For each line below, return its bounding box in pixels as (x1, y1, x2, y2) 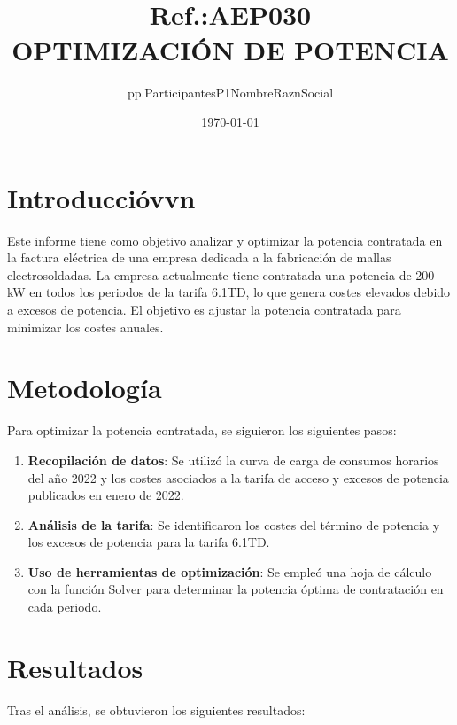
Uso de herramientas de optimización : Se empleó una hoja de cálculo (27, 562, 432, 581)
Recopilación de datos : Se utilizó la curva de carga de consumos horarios (27, 450, 439, 469)
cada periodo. (27, 597, 102, 616)
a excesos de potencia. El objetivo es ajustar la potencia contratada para (7, 300, 401, 318)
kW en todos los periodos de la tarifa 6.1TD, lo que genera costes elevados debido (7, 283, 451, 301)
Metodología (7, 370, 162, 406)
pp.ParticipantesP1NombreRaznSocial (127, 82, 334, 101)
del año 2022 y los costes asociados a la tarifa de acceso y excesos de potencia (27, 468, 449, 487)
